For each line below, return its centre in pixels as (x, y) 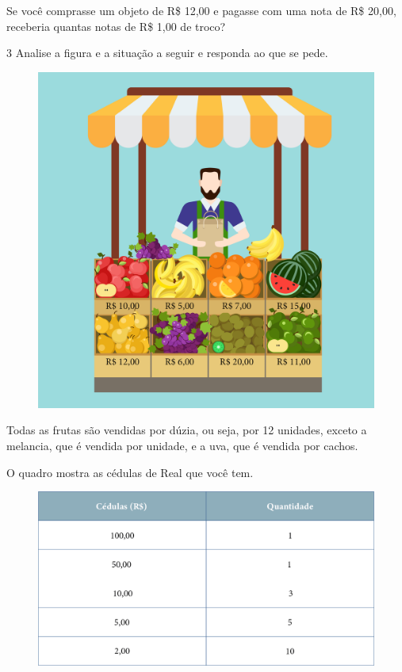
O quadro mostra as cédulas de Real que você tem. (130, 472)
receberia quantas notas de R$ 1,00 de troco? (116, 26)
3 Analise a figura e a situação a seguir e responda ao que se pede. (167, 53)
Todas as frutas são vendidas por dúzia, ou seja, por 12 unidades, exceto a (187, 430)
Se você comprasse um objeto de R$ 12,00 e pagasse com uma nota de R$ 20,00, (201, 10)
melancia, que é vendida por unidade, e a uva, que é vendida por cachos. (182, 445)
